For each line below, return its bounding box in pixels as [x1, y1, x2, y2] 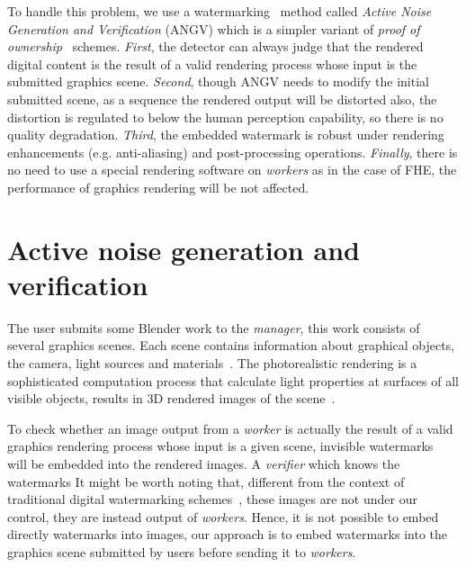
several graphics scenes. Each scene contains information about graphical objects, [7, 336, 455, 355]
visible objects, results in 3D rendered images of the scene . [7, 389, 336, 408]
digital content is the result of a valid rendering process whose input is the [7, 54, 417, 73]
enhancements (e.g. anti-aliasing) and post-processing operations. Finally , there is [7, 142, 458, 161]
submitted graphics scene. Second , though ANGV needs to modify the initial [7, 72, 429, 91]
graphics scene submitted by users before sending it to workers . [7, 542, 356, 561]
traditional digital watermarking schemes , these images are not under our [7, 490, 417, 508]
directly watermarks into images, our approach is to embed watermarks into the [7, 525, 447, 544]
